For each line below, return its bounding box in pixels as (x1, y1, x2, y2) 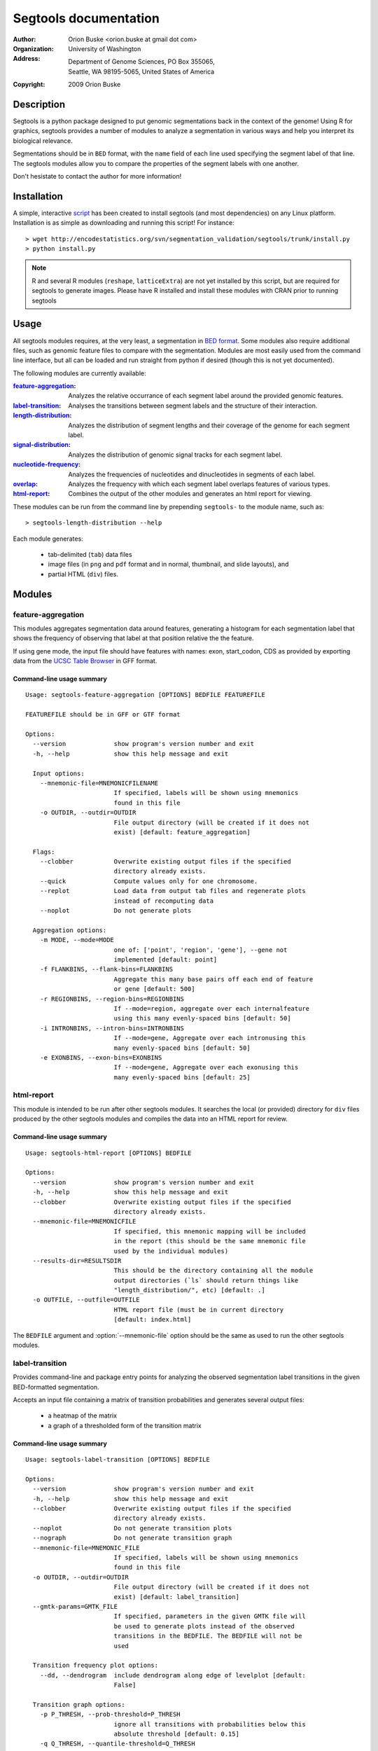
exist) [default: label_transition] (113, 1593, 239, 1600)
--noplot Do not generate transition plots (32, 1524, 232, 1532)
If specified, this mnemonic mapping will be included (113, 1227, 306, 1236)
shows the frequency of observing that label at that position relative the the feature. (13, 634, 254, 642)
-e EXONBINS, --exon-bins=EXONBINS (39, 1053, 162, 1061)
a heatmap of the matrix (48, 1411, 118, 1420)
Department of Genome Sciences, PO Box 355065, (68, 57, 215, 66)
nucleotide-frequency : (13, 460, 80, 469)
